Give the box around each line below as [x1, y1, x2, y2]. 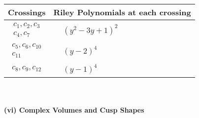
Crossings [8, 6, 46, 18]
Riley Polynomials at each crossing [53, 6, 191, 18]
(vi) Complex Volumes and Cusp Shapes [4, 104, 144, 115]
